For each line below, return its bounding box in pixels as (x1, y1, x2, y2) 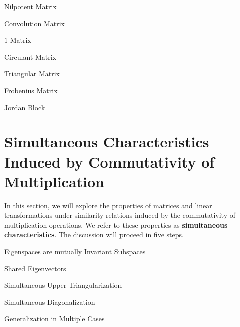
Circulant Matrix (4, 51, 56, 62)
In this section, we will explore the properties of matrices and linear (4, 200, 212, 210)
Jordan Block (4, 102, 45, 112)
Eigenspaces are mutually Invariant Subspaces (4, 246, 146, 257)
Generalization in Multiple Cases (4, 313, 105, 324)
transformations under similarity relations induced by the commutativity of (4, 210, 235, 220)
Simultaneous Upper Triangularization (4, 280, 122, 290)
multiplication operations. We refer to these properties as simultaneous (4, 219, 228, 230)
